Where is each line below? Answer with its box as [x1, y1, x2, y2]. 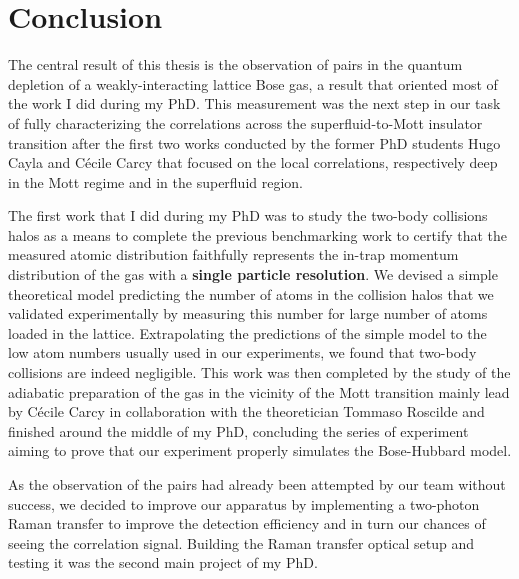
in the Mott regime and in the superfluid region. [8, 171, 304, 192]
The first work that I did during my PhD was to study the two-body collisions [8, 205, 488, 226]
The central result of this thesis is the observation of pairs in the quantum [8, 54, 463, 75]
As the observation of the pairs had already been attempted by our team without [8, 474, 506, 494]
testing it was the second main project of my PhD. [8, 552, 318, 573]
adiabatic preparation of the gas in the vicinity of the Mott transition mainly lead [8, 381, 510, 402]
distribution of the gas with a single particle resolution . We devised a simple [8, 264, 498, 285]
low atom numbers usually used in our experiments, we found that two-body [8, 342, 477, 363]
